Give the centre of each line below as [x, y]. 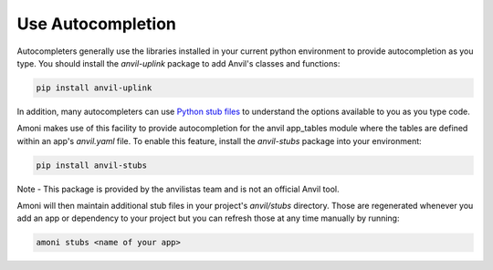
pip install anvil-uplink [94, 88]
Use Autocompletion [97, 24]
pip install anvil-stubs [92, 165]
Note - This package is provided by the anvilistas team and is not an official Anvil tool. [178, 189]
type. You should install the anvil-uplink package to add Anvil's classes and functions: [178, 63]
